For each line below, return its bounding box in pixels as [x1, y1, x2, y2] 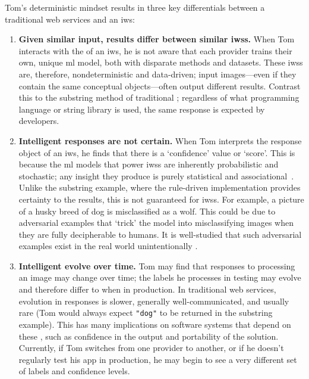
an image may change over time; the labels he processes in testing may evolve [18, 271, 301, 284]
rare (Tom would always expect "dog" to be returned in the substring [18, 306, 273, 319]
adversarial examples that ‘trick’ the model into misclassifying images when [18, 216, 294, 229]
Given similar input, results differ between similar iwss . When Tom [18, 33, 295, 45]
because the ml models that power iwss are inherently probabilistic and [18, 158, 279, 170]
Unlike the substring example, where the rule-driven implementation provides [18, 181, 301, 194]
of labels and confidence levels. [18, 365, 130, 377]
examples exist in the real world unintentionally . [18, 240, 198, 252]
